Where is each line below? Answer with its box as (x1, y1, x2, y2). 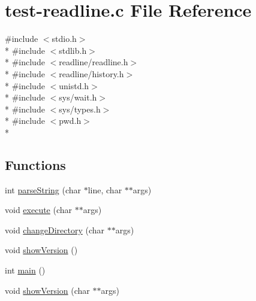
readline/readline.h (59, 56, 128, 68)
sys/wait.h (59, 91, 97, 104)
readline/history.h (59, 67, 124, 80)
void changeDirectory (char (5, 223, 105, 236)
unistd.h (59, 79, 89, 92)
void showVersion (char (5, 284, 90, 296)
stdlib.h (59, 44, 87, 56)
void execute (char (5, 203, 73, 216)
